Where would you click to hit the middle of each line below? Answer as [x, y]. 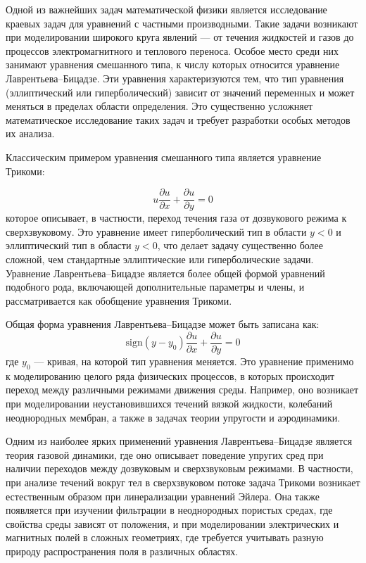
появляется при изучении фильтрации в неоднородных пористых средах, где [169, 510]
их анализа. [30, 133]
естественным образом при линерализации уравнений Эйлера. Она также [163, 496]
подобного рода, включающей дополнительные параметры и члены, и [155, 287]
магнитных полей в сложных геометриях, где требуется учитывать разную [165, 537]
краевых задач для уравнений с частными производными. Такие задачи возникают [182, 23]
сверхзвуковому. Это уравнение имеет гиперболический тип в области [156, 231]
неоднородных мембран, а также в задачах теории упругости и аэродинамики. [173, 417]
